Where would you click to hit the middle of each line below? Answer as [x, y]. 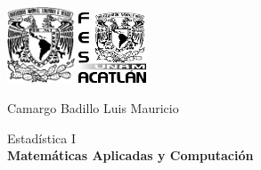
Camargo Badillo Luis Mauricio [93, 108]
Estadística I [41, 138]
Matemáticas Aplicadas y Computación [130, 155]
